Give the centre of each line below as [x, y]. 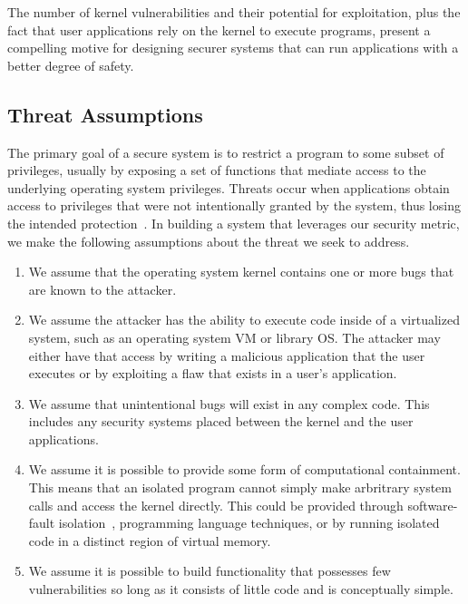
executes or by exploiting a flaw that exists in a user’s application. [213, 373]
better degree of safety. [71, 65]
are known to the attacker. [102, 289]
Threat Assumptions [105, 114]
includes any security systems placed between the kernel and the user [221, 421]
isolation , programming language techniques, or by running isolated [249, 523]
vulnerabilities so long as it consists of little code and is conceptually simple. [241, 589]
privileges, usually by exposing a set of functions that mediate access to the [217, 170]
